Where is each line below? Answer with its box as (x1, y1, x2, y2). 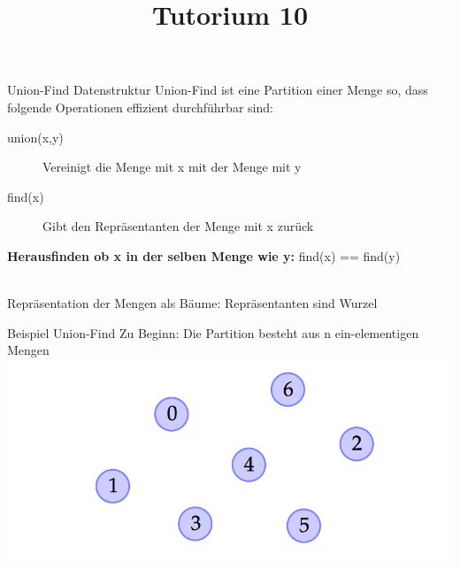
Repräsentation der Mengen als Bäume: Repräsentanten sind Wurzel (7, 294, 378, 312)
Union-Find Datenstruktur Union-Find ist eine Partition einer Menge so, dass (7, 81, 428, 99)
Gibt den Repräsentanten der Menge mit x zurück (42, 217, 314, 235)
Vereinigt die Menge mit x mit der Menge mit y (42, 158, 302, 176)
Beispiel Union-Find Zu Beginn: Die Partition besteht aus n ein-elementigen (7, 323, 419, 342)
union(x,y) (7, 127, 64, 146)
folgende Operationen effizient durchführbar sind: (7, 97, 273, 116)
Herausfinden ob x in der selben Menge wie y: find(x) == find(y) (7, 246, 401, 265)
